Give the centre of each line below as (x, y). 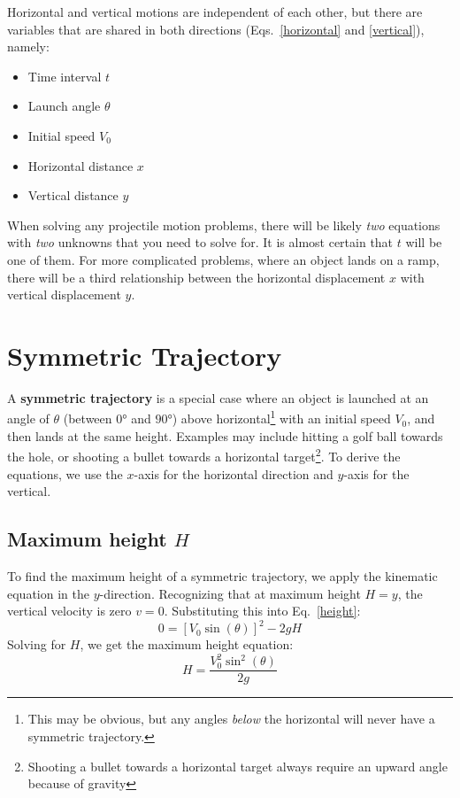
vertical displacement (64, 294)
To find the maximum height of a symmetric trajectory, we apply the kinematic (222, 575)
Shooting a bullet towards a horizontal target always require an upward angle (238, 766)
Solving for (37, 644)
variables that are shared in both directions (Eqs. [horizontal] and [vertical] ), (216, 29)
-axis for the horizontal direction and (234, 473)
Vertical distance (73, 195)
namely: (28, 46)
